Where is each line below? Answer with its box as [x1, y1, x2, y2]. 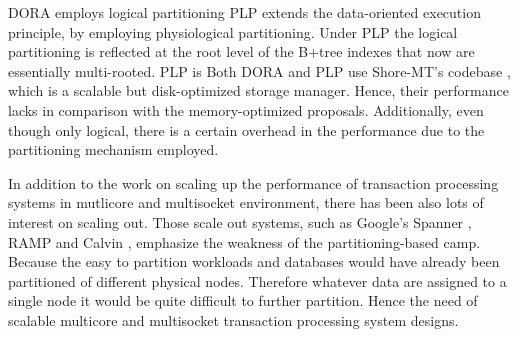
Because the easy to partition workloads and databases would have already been [8, 251, 500, 272]
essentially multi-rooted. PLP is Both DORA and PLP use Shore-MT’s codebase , [8, 60, 511, 81]
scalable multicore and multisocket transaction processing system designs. [8, 309, 459, 330]
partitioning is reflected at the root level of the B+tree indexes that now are [8, 41, 475, 62]
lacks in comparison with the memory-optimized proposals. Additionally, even [8, 99, 484, 120]
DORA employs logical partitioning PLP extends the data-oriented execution [8, 2, 481, 22]
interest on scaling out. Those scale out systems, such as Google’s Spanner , [8, 211, 472, 232]
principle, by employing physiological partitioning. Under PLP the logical [8, 21, 458, 42]
